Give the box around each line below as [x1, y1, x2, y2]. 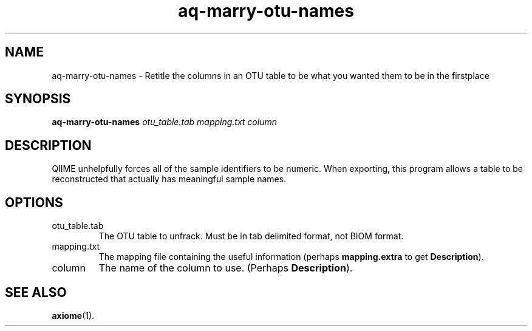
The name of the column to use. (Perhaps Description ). [98, 262, 353, 275]
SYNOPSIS [5, 91, 71, 107]
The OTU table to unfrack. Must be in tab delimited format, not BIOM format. [98, 231, 404, 242]
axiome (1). [52, 310, 95, 321]
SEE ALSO [5, 284, 67, 300]
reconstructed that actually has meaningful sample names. [52, 174, 287, 185]
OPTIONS [5, 194, 63, 210]
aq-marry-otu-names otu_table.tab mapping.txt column [52, 117, 277, 128]
